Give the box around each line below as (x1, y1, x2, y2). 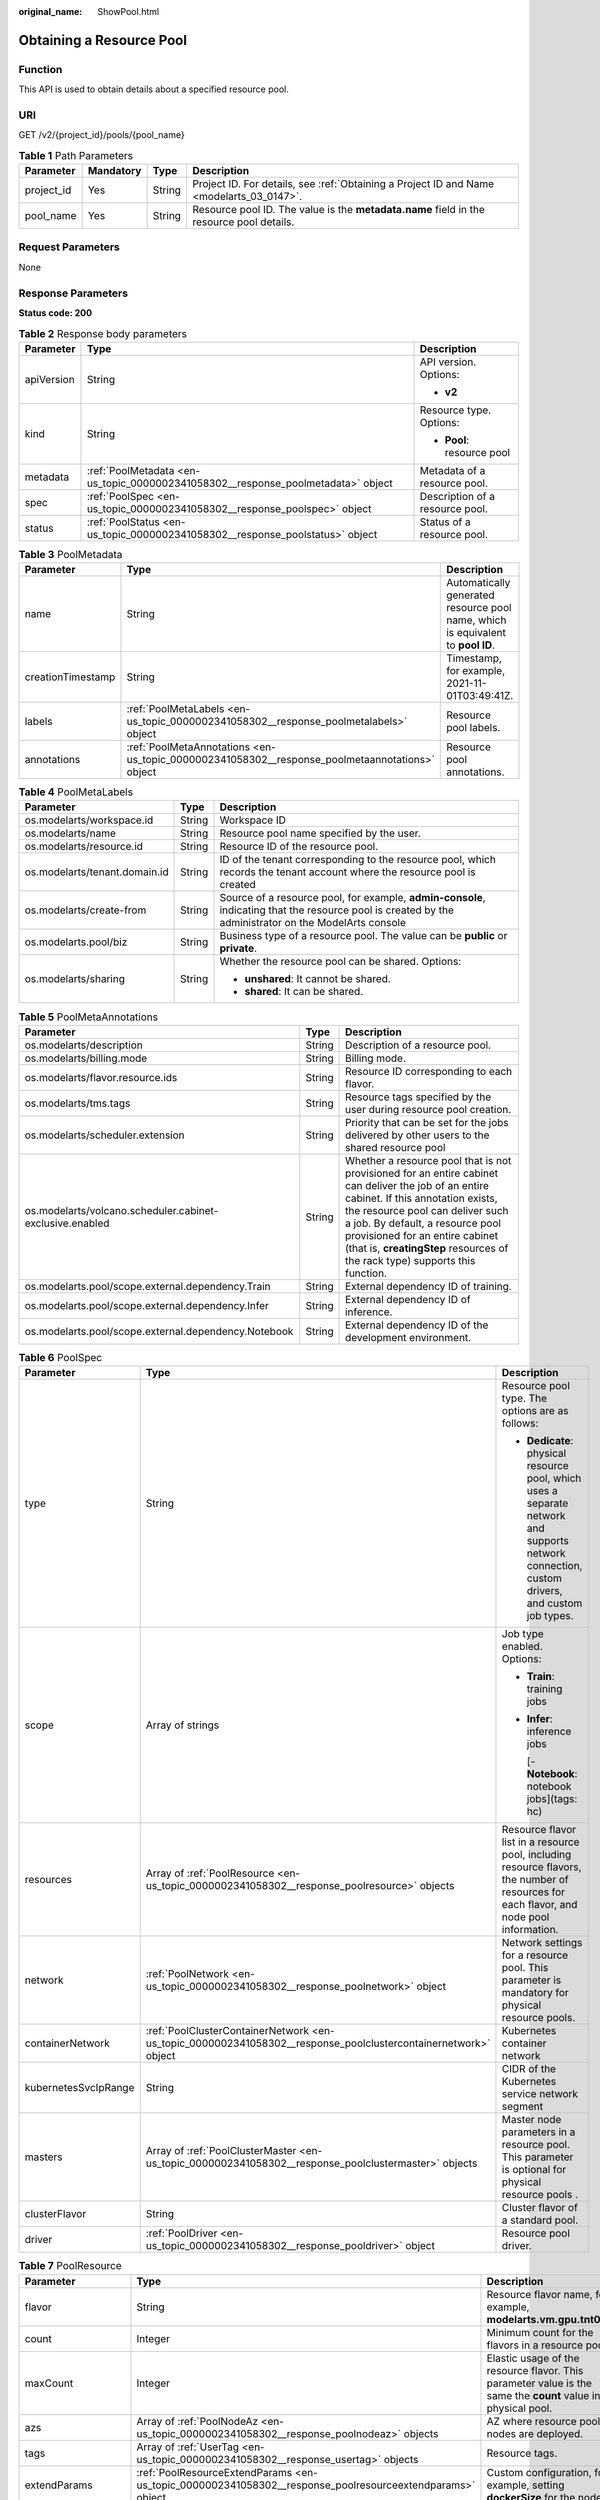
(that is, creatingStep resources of (345, 1241, 509, 1255)
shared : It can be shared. (244, 985, 364, 999)
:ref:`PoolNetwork (145, 1967, 230, 1981)
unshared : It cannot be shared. (244, 972, 392, 986)
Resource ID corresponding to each (345, 1064, 513, 1078)
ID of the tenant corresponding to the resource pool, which (219, 853, 497, 867)
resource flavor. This (486, 2363, 584, 2377)
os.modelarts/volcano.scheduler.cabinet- (24, 1203, 219, 1217)
